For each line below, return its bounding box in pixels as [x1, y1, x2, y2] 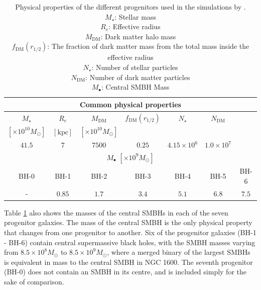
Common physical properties [80, 99, 181, 109]
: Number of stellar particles [91, 61, 178, 72]
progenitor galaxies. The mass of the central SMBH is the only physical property [4, 217, 252, 228]
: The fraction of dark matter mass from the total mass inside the [47, 41, 249, 51]
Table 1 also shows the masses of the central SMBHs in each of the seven [4, 207, 228, 217]
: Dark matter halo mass [100, 31, 176, 41]
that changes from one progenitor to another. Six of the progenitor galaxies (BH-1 [4, 227, 256, 237]
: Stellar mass [114, 11, 156, 22]
